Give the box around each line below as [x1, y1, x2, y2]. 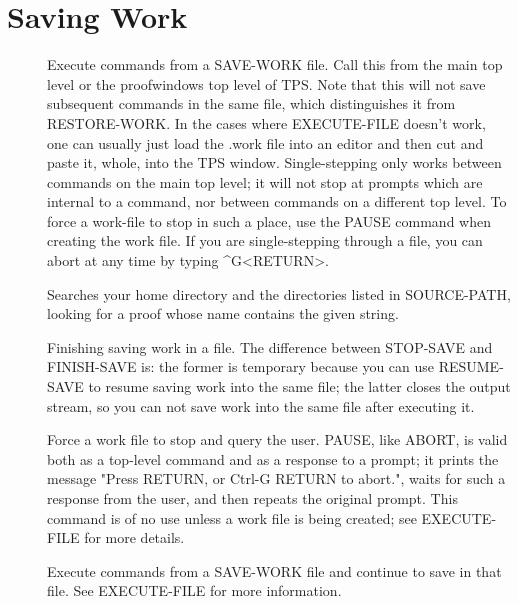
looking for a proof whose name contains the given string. [47, 303, 399, 324]
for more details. [84, 527, 185, 548]
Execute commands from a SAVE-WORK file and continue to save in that [47, 560, 502, 581]
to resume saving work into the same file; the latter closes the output [88, 376, 511, 397]
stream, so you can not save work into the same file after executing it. [47, 395, 475, 416]
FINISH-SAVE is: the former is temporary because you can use [47, 356, 435, 377]
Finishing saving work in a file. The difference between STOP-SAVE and [47, 336, 493, 357]
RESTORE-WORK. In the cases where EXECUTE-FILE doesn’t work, [47, 112, 486, 133]
